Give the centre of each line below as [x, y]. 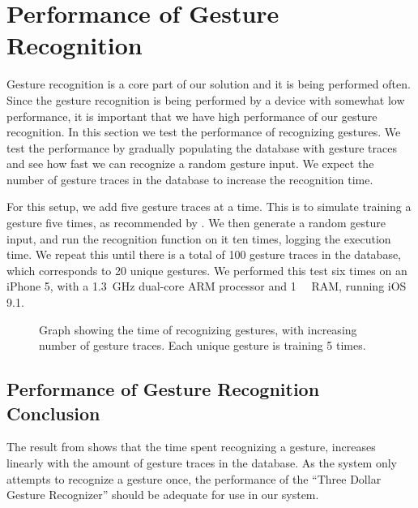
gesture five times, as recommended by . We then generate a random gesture [196, 223]
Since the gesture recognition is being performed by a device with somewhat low [206, 99]
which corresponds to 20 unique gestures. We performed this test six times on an [207, 270]
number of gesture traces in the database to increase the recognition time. [190, 179]
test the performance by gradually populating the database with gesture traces [202, 147]
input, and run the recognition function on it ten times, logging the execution [199, 238]
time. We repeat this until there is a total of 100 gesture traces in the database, [204, 254]
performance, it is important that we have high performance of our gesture [192, 116]
